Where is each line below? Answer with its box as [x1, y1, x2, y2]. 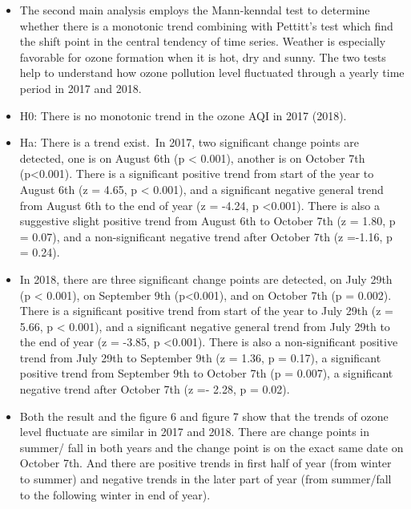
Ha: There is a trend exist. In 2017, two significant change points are [19, 134, 359, 151]
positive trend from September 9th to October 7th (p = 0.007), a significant [19, 365, 393, 382]
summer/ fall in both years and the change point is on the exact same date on [19, 438, 404, 455]
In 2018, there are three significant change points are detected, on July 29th [19, 270, 393, 287]
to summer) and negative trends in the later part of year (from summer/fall [19, 471, 392, 487]
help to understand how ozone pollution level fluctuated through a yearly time [19, 64, 405, 81]
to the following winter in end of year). [19, 486, 211, 503]
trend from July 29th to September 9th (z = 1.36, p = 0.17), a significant [19, 349, 381, 366]
